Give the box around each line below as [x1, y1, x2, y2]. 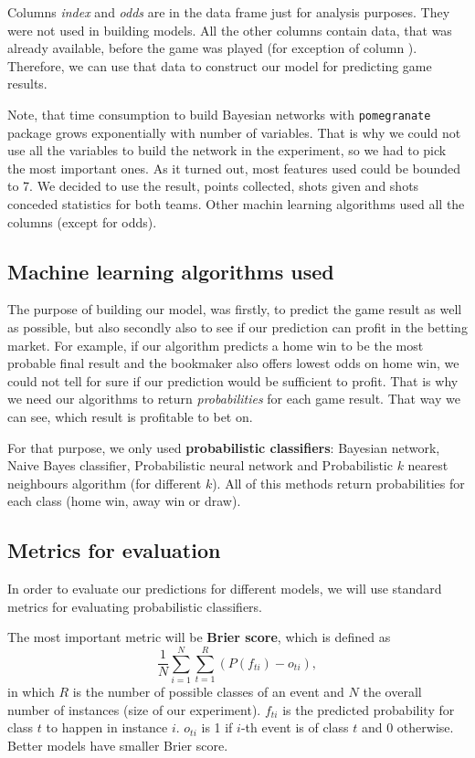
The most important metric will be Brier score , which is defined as [7, 627, 391, 647]
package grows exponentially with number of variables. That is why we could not [7, 122, 461, 142]
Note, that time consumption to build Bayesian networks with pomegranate [7, 104, 431, 123]
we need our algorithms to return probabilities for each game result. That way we [7, 389, 460, 408]
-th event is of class [240, 718, 349, 737]
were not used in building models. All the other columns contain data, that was [7, 20, 452, 39]
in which [7, 682, 55, 701]
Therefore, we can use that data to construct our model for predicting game [7, 56, 432, 75]
